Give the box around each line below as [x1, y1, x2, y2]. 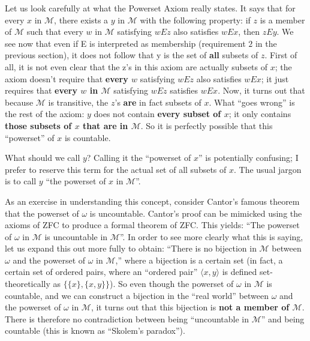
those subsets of [5, 119, 72, 131]
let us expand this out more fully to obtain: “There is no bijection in [5, 242, 257, 255]
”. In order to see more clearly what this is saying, [119, 230, 303, 243]
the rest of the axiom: [5, 107, 85, 120]
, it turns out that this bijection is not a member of [91, 301, 290, 313]
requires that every [5, 84, 77, 97]
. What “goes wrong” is [209, 95, 295, 108]
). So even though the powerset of [110, 277, 234, 290]
